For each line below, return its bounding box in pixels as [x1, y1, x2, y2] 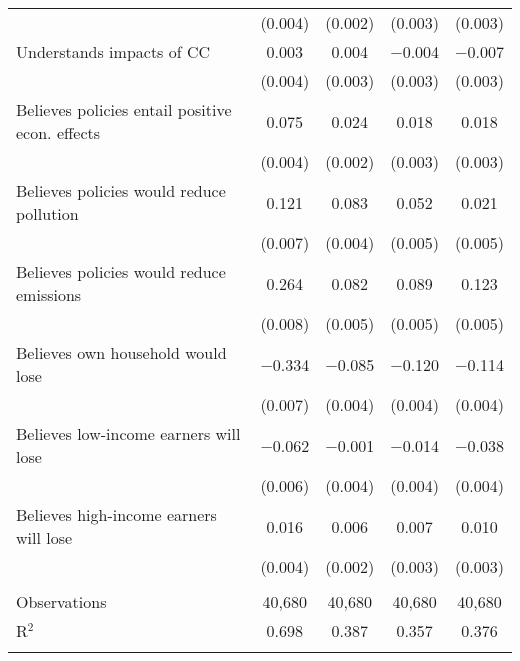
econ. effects [16, 121, 101, 144]
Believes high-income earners [16, 503, 217, 526]
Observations [16, 590, 107, 613]
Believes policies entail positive [16, 98, 232, 121]
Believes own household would [16, 341, 227, 364]
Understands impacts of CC [16, 40, 211, 63]
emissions [16, 283, 82, 306]
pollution [16, 202, 79, 225]
